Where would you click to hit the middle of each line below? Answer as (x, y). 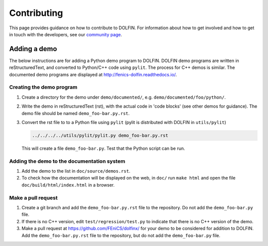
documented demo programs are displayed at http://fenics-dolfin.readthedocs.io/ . (93, 74)
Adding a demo (33, 49)
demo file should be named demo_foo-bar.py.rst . (76, 113)
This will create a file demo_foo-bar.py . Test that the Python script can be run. (103, 148)
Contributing (36, 13)
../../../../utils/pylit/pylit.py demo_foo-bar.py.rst (100, 135)
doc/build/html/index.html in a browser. (68, 185)
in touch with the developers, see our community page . (66, 34)
